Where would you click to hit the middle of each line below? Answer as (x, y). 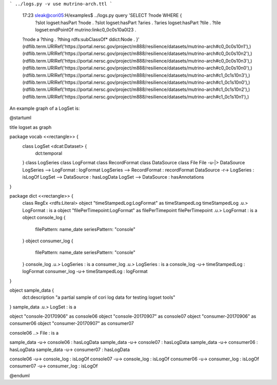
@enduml (20, 375)
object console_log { (44, 218)
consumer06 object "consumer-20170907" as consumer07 (72, 323)
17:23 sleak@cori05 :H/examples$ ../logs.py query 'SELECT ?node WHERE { (102, 15)
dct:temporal (49, 153)
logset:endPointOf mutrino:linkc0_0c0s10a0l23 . (86, 30)
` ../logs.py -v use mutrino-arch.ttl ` (61, 4)
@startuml (21, 118)
